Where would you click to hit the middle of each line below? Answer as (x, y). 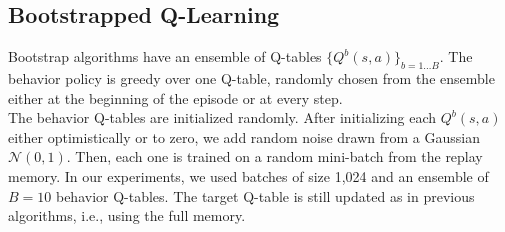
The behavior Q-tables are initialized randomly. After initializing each (222, 117)
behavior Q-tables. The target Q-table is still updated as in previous (265, 195)
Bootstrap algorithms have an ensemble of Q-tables (165, 56)
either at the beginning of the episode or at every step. (175, 97)
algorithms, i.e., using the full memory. (127, 215)
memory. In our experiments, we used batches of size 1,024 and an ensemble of (248, 175)
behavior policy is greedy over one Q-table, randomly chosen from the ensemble (251, 78)
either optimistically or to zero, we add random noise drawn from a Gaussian (244, 136)
